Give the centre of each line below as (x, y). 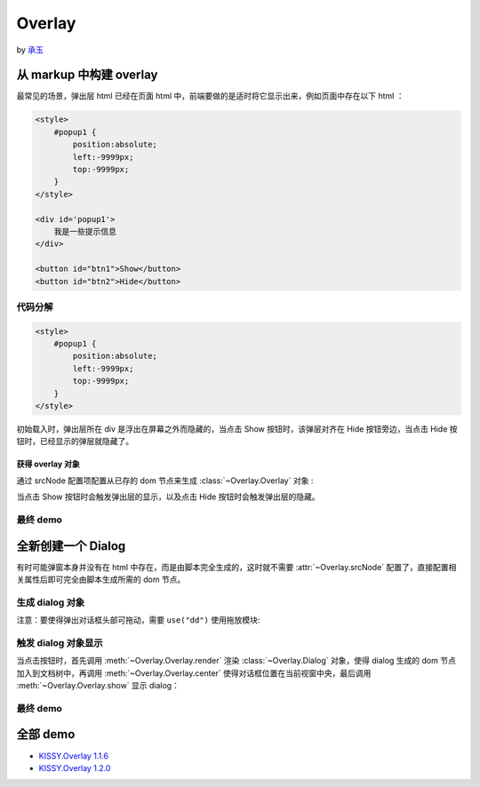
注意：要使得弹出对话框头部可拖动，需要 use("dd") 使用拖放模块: (138, 620)
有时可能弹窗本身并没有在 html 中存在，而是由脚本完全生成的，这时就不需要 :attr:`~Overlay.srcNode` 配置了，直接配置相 (236, 567)
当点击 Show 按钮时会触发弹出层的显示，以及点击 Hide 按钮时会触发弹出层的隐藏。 (168, 497)
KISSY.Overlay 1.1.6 (73, 756)
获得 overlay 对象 (48, 464)
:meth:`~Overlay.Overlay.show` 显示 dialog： (98, 686)
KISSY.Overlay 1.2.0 (75, 767)
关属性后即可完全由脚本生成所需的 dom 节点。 (101, 580)
